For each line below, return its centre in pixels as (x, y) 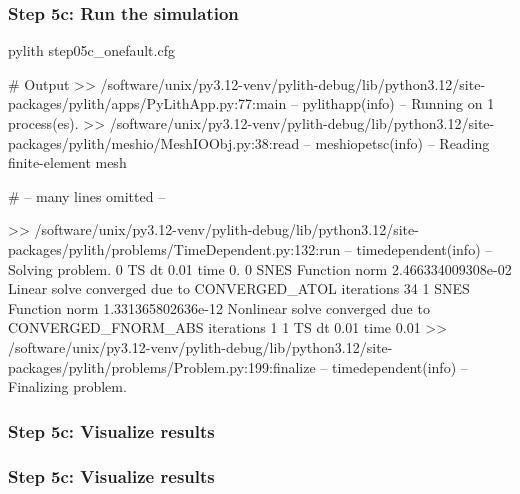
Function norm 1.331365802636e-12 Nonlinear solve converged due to (219, 307)
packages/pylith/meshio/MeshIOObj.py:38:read (154, 142)
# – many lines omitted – (87, 195)
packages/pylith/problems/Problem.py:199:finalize (162, 366)
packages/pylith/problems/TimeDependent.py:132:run (174, 248)
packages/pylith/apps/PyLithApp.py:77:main (147, 103)
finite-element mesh (67, 162)
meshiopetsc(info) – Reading (402, 142)
